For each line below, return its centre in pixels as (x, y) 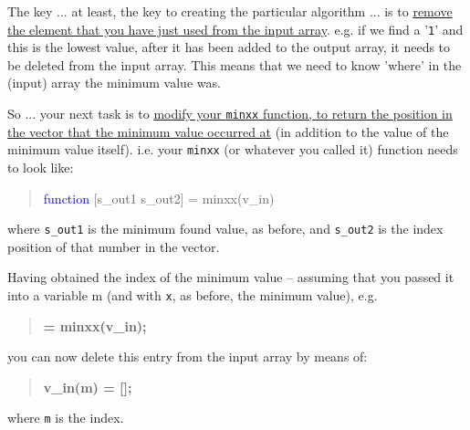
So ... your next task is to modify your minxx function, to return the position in (230, 114)
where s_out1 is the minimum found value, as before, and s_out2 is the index (225, 229)
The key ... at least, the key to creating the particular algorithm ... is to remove (230, 11)
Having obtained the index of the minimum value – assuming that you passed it (231, 277)
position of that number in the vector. (114, 246)
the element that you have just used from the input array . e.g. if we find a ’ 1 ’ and (235, 29)
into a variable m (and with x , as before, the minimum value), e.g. (193, 294)
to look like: (41, 167)
